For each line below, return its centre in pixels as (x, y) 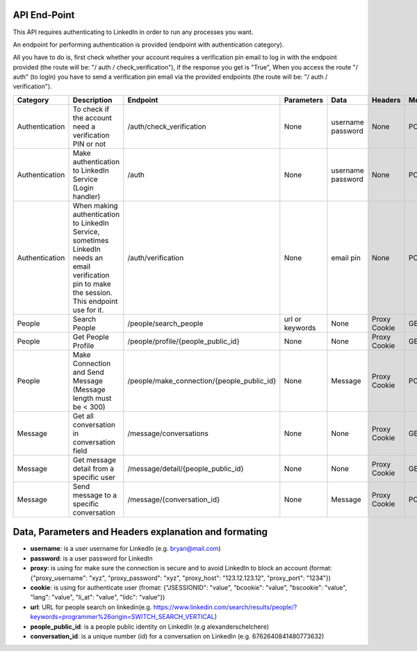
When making (95, 205)
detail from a (93, 468)
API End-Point (44, 15)
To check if (91, 109)
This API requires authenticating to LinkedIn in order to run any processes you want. (133, 32)
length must (92, 398)
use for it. (88, 310)
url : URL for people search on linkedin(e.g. (91, 607)
